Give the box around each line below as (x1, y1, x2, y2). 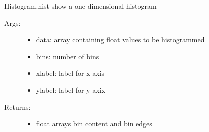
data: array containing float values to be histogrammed (36, 34, 205, 45)
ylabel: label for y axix (36, 84, 105, 95)
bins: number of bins (36, 51, 99, 61)
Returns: (4, 101, 31, 112)
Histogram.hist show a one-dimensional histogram (4, 1, 157, 11)
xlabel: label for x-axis (36, 68, 105, 78)
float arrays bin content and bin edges (36, 118, 152, 129)
